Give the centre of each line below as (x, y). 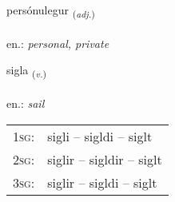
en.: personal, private (58, 43)
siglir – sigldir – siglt (105, 159)
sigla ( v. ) (27, 71)
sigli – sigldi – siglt (100, 136)
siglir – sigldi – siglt (102, 182)
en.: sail (26, 103)
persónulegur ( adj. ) (51, 11)
